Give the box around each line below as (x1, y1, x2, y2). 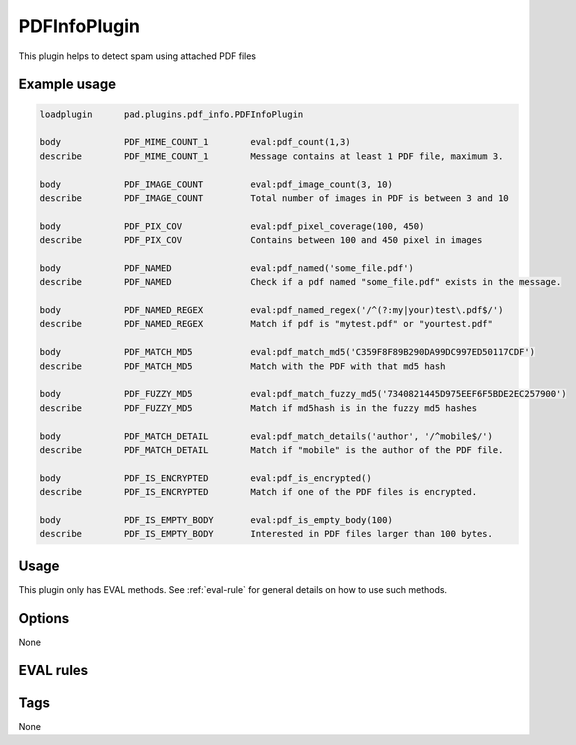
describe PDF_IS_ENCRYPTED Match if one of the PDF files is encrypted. (39, 486, 478, 498)
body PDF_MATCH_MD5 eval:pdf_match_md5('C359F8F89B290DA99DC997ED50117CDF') (39, 346, 535, 358)
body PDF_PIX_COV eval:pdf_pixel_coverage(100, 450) (39, 220, 425, 232)
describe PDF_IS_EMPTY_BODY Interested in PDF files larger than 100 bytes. (39, 528, 494, 540)
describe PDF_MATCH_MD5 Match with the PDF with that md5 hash (39, 360, 446, 372)
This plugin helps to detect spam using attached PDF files (18, 50, 257, 62)
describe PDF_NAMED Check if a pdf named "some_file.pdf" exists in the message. (39, 276, 562, 288)
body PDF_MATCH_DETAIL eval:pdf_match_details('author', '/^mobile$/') (39, 430, 494, 442)
